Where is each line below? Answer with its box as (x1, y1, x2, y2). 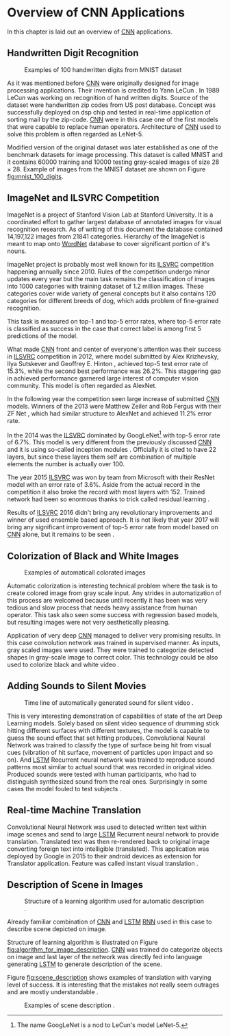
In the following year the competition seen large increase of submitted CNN (7, 394, 220, 402)
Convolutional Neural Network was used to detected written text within (7, 823, 207, 831)
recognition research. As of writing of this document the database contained (7, 225, 223, 233)
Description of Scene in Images (7, 879, 144, 891)
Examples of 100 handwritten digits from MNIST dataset (24, 65, 182, 73)
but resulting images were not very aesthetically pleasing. (7, 618, 170, 627)
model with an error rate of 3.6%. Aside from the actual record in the (7, 481, 201, 489)
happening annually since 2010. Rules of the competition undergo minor (7, 267, 210, 276)
